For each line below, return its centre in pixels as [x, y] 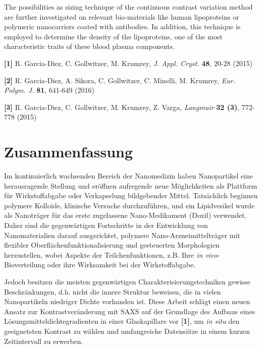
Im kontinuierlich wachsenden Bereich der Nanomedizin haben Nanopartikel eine [129, 176]
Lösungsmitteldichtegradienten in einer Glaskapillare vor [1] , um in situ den [122, 321]
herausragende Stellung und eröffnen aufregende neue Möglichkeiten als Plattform [131, 185]
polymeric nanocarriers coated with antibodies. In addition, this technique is [122, 26]
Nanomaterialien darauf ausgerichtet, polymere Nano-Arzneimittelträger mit [122, 235]
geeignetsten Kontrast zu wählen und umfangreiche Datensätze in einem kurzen [127, 331]
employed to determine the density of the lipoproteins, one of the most [113, 36]
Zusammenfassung [69, 152]
